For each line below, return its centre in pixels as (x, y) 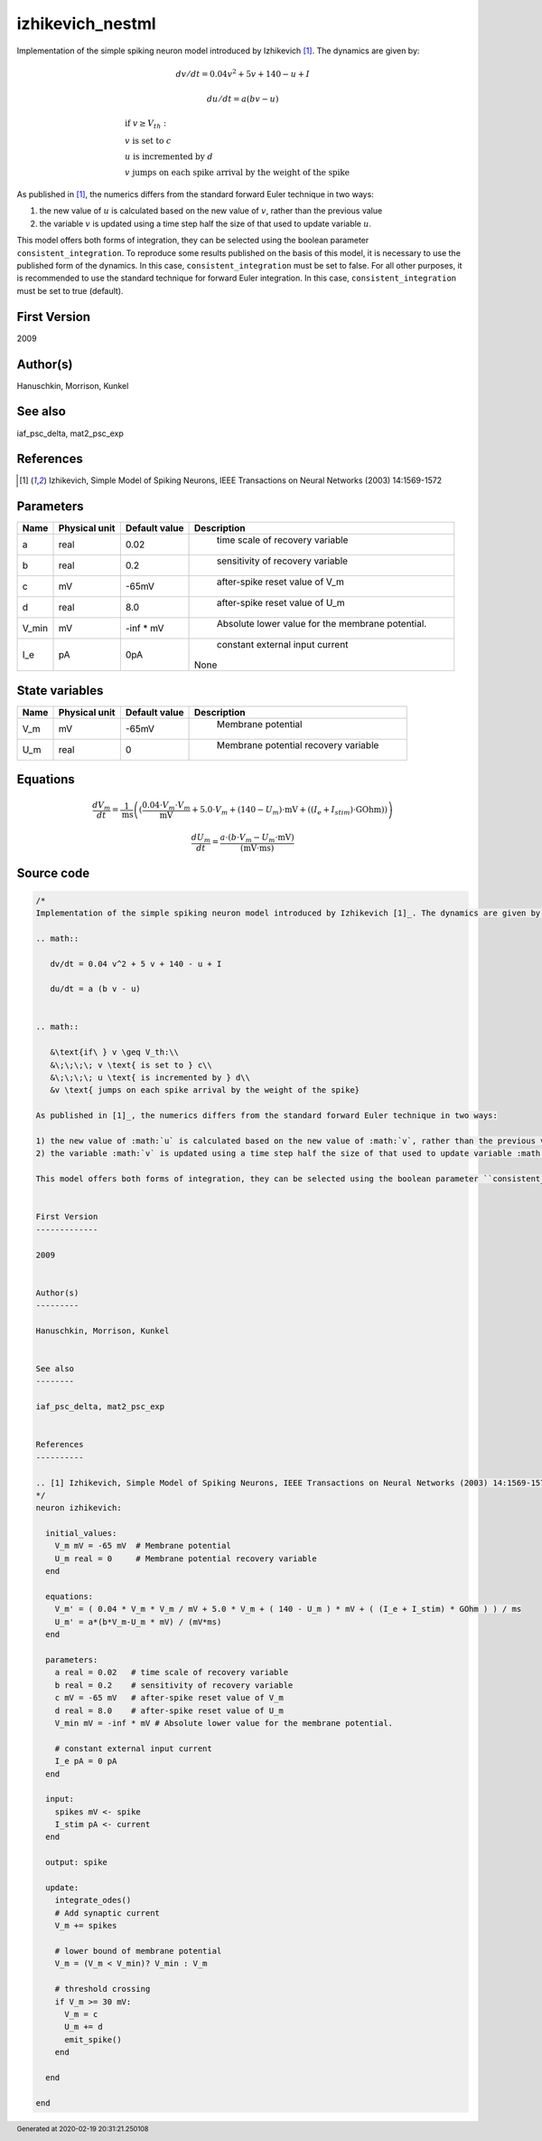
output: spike (77, 1862)
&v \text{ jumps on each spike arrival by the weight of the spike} (205, 1090)
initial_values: (81, 1534)
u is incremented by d (169, 157)
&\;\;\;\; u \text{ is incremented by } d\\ (150, 1078)
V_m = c (81, 2014)
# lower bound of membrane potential (138, 1951)
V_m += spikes (86, 1926)
